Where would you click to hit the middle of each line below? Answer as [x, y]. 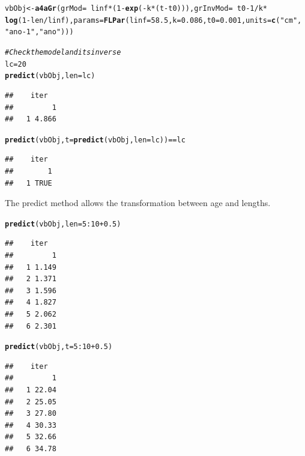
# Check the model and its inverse [63, 52]
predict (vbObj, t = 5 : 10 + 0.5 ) [59, 347]
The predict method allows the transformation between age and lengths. [138, 203]
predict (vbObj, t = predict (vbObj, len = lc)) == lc [95, 140]
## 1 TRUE [29, 183]
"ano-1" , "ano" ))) [39, 32]
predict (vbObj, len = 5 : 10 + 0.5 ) [63, 224]
